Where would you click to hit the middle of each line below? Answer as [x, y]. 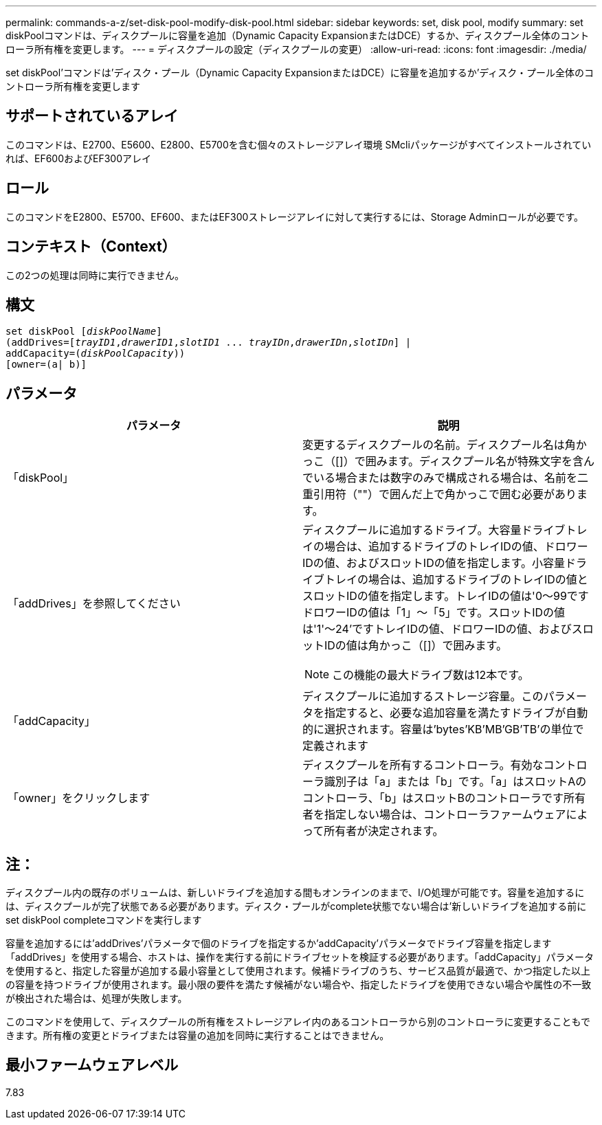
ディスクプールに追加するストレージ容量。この [423, 697]
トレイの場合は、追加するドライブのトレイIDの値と [456, 580]
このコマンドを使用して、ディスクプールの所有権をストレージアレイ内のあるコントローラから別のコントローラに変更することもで [298, 1022]
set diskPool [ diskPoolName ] [84, 332]
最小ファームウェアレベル [92, 1065]
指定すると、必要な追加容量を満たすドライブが [445, 713]
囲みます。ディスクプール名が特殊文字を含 [474, 461]
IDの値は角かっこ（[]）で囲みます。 [416, 646]
